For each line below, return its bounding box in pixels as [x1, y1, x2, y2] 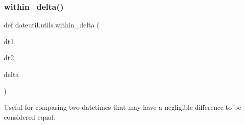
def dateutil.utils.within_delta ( [4, 20, 99, 30]
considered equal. [4, 111, 55, 122]
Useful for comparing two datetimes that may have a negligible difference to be [4, 102, 242, 112]
